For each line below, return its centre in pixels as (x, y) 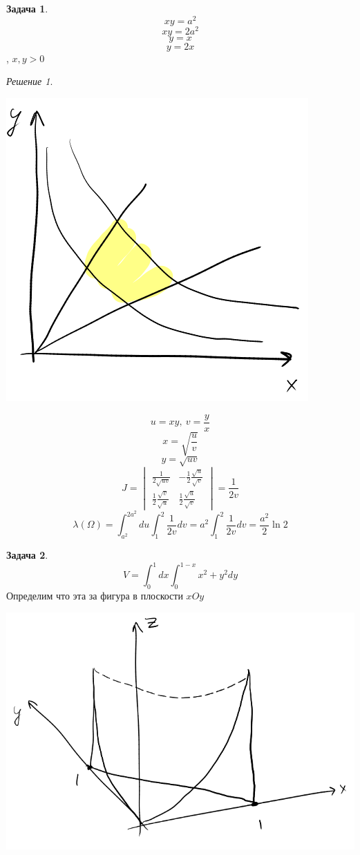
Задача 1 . (27, 8)
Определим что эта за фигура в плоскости (95, 595)
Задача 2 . (27, 555)
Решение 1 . (30, 81)
